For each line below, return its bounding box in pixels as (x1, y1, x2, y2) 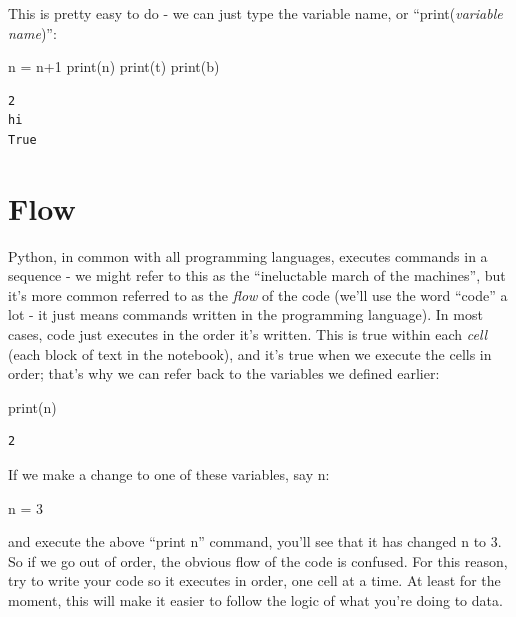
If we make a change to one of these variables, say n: (8, 464, 330, 485)
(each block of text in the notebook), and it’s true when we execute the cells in (8, 343, 492, 364)
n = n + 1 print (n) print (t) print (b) (8, 56, 220, 77)
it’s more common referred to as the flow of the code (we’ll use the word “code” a (8, 284, 508, 305)
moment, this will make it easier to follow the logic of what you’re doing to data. (8, 590, 503, 610)
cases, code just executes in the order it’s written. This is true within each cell (8, 324, 488, 345)
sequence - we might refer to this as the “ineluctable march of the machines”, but (8, 265, 506, 286)
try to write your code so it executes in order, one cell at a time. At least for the (8, 570, 501, 591)
